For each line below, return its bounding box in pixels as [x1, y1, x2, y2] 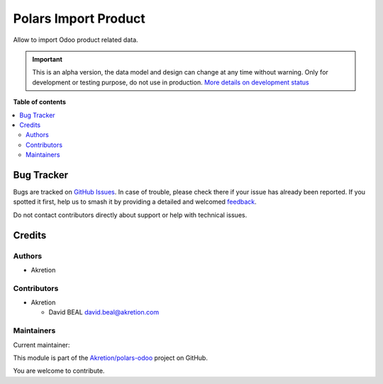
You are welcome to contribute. [13, 366, 105, 375]
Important [32, 55, 63, 63]
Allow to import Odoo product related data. [13, 35, 138, 44]
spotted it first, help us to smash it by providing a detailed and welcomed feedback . [13, 197, 257, 206]
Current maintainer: [13, 341, 70, 349]
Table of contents [13, 98, 67, 106]
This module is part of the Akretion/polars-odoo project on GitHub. [13, 353, 209, 362]
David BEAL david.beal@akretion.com [48, 308, 160, 317]
